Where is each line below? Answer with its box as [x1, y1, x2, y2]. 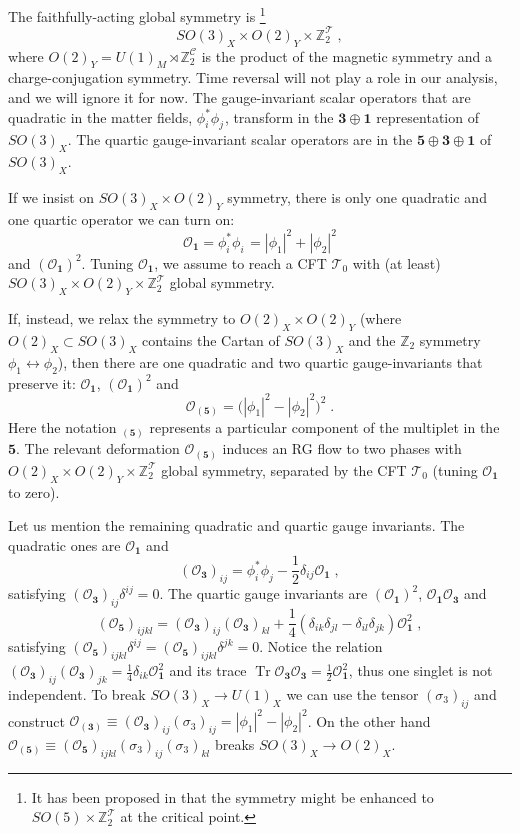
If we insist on [8, 186, 95, 207]
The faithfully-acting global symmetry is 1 [8, 3, 266, 26]
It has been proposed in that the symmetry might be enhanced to [31, 786, 434, 807]
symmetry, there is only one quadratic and [227, 186, 487, 207]
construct [8, 710, 65, 731]
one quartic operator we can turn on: [8, 208, 235, 229]
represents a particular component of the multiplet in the [149, 416, 500, 437]
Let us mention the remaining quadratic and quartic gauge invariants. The [8, 515, 465, 536]
